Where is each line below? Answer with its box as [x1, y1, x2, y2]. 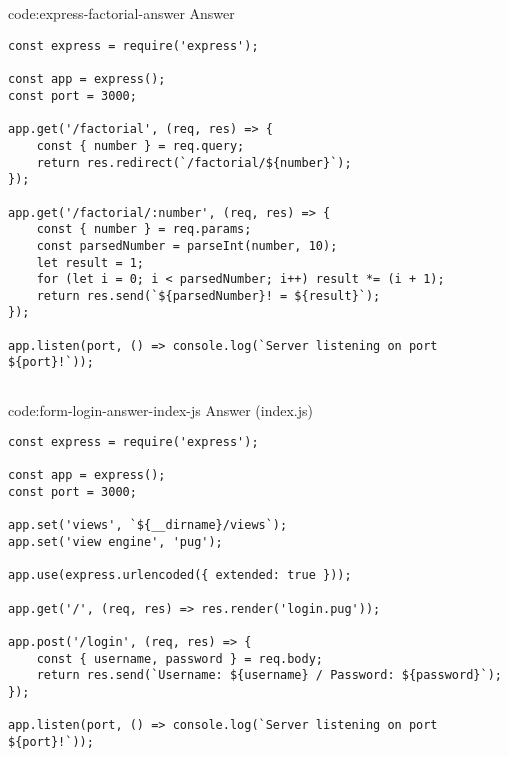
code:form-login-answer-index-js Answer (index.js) [8, 399, 313, 420]
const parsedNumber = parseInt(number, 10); [36, 238, 338, 253]
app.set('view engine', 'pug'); [8, 535, 223, 550]
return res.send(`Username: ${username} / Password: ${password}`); [36, 668, 502, 683]
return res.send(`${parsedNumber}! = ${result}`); [36, 288, 381, 303]
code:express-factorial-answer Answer [8, 3, 235, 24]
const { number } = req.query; [36, 138, 245, 153]
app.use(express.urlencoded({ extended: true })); [8, 568, 352, 583]
